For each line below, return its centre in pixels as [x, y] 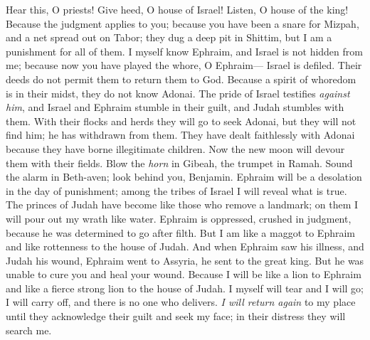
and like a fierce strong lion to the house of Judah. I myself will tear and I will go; [185, 288]
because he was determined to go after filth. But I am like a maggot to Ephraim [181, 232]
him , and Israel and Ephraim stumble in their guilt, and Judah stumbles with [175, 107]
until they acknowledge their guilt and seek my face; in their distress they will [176, 316]
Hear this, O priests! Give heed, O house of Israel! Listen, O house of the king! [177, 9]
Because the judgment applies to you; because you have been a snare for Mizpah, [183, 23]
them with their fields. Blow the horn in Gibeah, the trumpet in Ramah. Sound [179, 163]
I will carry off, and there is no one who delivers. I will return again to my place [181, 302]
